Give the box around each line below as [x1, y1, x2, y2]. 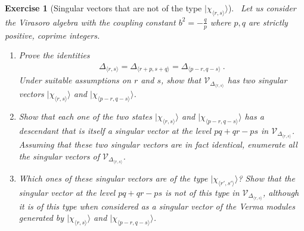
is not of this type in [165, 186, 240, 198]
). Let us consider [228, 2, 296, 14]
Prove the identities [18, 49, 90, 61]
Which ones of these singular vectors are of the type [18, 171, 208, 184]
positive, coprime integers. [5, 29, 100, 41]
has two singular [227, 74, 287, 86]
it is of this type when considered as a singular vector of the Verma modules [18, 199, 295, 212]
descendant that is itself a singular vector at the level [18, 124, 212, 136]
